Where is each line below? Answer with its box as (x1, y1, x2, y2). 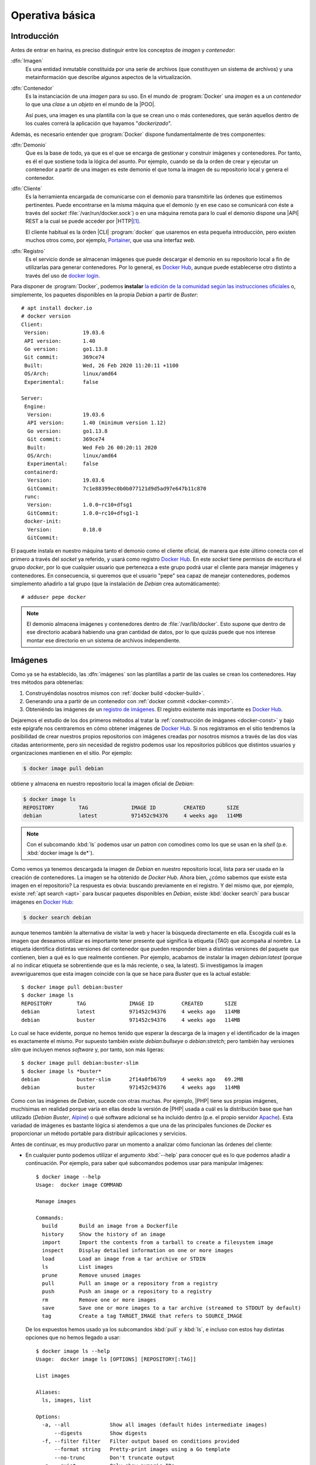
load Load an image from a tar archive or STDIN (42, 1255, 206, 1262)
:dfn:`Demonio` (11, 141, 47, 148)
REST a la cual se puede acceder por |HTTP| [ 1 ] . (25, 217, 140, 225)
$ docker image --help (36, 1173, 101, 1180)
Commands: (36, 1214, 64, 1221)
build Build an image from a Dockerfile (42, 1222, 178, 1229)
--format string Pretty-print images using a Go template (54, 1446, 231, 1453)
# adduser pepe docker (21, 594, 87, 601)
